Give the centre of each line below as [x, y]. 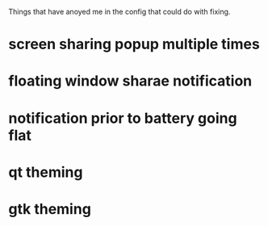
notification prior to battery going [123, 118]
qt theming [46, 172]
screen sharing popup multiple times [134, 44]
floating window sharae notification [130, 81]
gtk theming [50, 209]
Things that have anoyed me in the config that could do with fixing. [119, 12]
